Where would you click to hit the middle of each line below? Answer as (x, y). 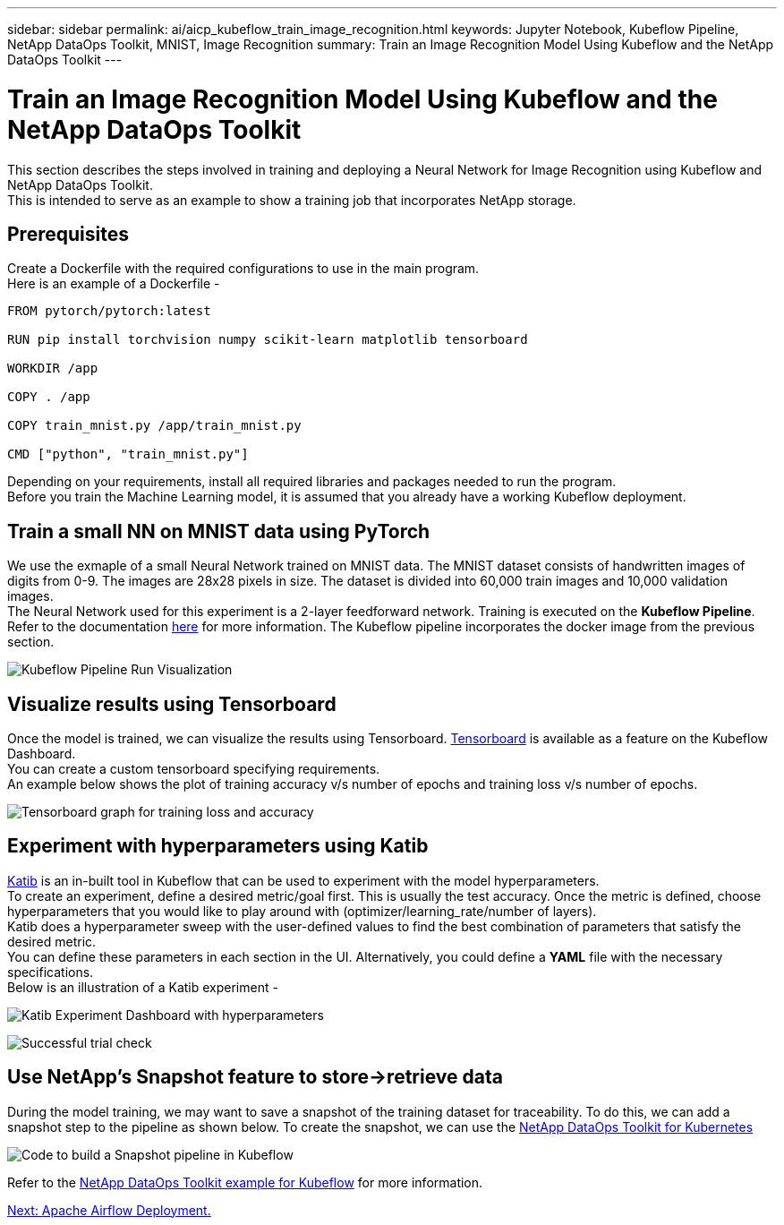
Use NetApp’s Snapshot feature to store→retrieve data (255, 1077)
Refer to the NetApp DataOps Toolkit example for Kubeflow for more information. (245, 1182)
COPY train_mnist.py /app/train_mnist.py (154, 426)
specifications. (51, 972)
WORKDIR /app (53, 368)
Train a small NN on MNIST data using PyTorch (219, 531)
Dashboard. (42, 754)
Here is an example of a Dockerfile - (114, 284)
